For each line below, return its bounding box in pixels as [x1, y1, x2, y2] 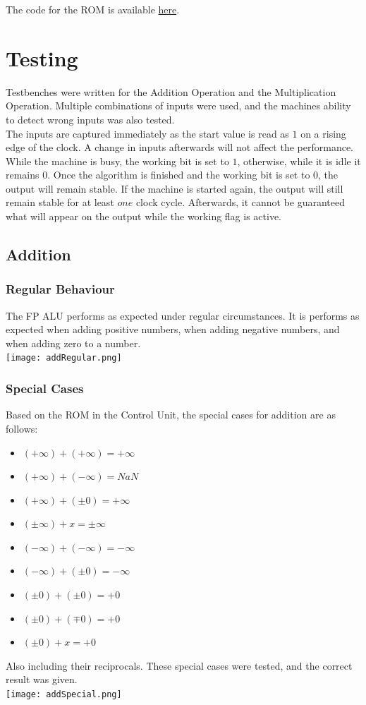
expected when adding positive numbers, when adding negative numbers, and [6, 322, 340, 337]
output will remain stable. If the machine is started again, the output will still [6, 181, 343, 195]
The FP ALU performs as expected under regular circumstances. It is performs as [6, 308, 360, 323]
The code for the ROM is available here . [6, 2, 180, 16]
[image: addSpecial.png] [6, 689, 122, 700]
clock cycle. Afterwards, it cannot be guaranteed [135, 195, 346, 210]
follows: [6, 421, 38, 435]
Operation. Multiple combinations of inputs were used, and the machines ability [6, 98, 351, 113]
